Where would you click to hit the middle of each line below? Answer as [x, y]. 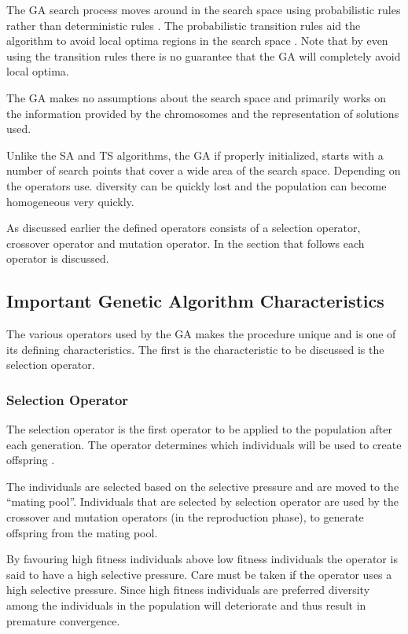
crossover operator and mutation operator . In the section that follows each [186, 243]
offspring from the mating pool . [82, 532]
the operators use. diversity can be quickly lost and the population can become [197, 185]
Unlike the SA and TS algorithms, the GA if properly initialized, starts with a [195, 155]
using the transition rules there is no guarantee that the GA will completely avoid [204, 55]
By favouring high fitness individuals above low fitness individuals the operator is [202, 559]
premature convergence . [63, 620]
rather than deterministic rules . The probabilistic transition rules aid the [184, 25]
